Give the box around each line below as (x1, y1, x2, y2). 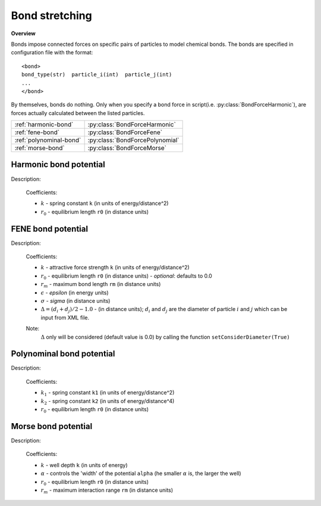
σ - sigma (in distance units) (40, 297, 111, 304)
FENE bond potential (11, 223, 89, 234)
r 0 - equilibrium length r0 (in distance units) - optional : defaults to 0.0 (40, 272, 212, 281)
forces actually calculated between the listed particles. (11, 109, 145, 116)
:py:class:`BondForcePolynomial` (87, 136, 180, 144)
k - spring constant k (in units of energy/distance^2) (40, 200, 169, 207)
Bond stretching (11, 9, 92, 22)
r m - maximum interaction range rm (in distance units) (40, 486, 174, 495)
